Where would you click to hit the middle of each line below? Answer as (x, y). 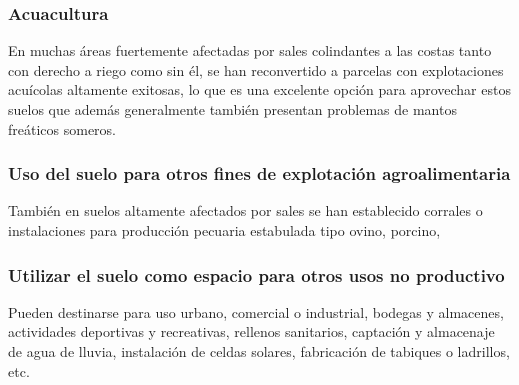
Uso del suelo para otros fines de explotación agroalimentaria (259, 173)
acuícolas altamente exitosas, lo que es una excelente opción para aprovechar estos (259, 89)
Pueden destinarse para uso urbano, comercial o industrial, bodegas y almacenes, (256, 311)
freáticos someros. (62, 128)
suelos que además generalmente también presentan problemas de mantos (232, 109)
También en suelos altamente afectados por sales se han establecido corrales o (245, 210)
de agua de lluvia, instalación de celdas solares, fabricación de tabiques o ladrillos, (259, 351)
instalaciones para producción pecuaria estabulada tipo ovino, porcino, (224, 230)
